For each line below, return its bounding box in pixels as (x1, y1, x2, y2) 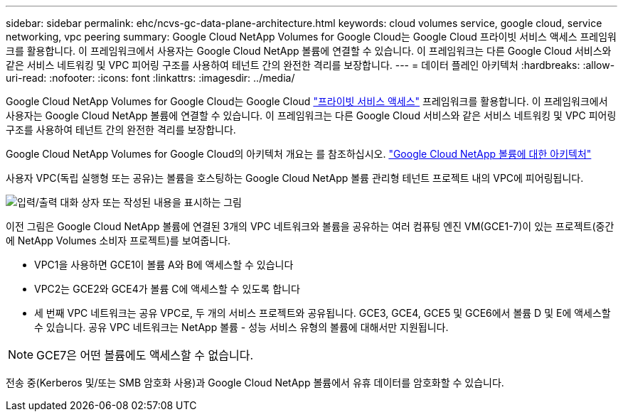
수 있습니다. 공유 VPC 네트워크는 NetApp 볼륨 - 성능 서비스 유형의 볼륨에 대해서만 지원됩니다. (34, 321, 449, 333)
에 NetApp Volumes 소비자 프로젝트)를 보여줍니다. (6, 234, 231, 247)
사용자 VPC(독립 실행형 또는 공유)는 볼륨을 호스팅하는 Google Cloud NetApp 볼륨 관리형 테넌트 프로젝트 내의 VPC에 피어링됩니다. (6, 172, 584, 184)
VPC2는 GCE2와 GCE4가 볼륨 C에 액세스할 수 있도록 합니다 (34, 283, 300, 295)
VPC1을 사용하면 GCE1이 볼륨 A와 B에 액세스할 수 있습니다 (34, 259, 294, 271)
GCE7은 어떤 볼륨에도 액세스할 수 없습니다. (36, 348, 253, 362)
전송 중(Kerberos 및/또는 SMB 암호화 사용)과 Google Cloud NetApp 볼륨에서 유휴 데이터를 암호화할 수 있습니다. (6, 377, 504, 389)
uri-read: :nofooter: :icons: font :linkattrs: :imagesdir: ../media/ (6, 72, 295, 84)
